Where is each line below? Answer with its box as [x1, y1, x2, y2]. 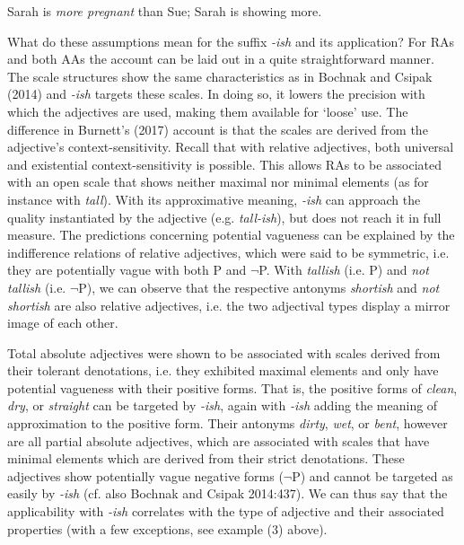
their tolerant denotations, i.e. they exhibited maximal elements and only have [7, 361, 439, 380]
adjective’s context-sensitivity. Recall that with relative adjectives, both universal [7, 137, 454, 156]
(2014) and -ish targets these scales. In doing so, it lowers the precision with [7, 84, 425, 103]
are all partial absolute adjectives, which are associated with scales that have [7, 431, 430, 450]
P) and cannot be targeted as [292, 466, 453, 485]
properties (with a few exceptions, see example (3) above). [7, 519, 328, 538]
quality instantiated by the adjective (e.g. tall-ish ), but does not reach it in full [7, 207, 442, 226]
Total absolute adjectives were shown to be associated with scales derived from [7, 343, 441, 362]
